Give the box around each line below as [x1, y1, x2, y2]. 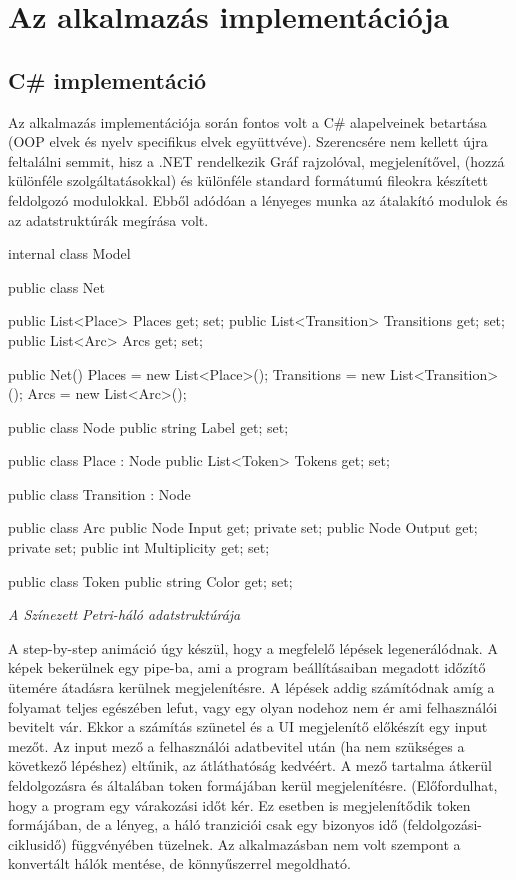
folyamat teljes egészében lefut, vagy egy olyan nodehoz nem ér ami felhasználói [8, 696, 498, 717]
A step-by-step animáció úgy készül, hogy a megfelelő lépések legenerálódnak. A [8, 637, 498, 658]
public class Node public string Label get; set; [8, 416, 289, 437]
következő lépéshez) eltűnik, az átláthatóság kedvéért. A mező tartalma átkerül [8, 755, 492, 776]
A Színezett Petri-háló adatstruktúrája [8, 604, 241, 625]
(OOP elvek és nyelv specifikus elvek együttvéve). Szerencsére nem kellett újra [8, 131, 488, 152]
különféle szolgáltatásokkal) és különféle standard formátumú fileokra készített [8, 170, 489, 191]
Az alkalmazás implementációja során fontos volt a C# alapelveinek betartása [8, 111, 487, 132]
